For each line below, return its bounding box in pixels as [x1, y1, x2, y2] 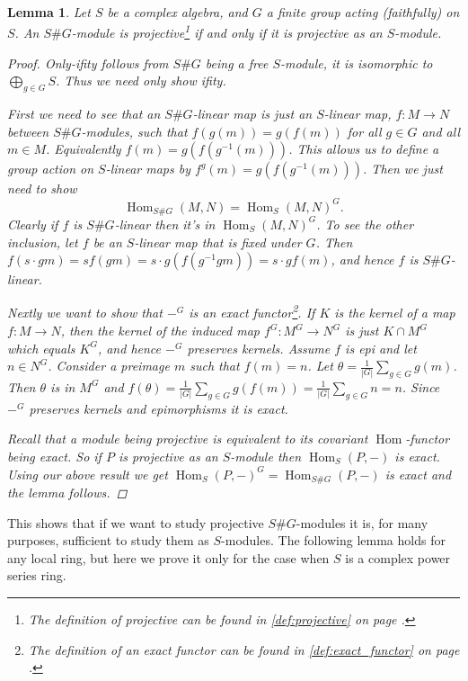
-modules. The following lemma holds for [221, 531, 446, 550]
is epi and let [345, 338, 417, 357]
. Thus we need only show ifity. [56, 71, 226, 90]
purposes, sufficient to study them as [7, 531, 209, 550]
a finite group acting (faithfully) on [266, 3, 460, 21]
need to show [7, 179, 77, 198]
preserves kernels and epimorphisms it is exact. [29, 399, 288, 417]
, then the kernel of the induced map [60, 321, 260, 339]
